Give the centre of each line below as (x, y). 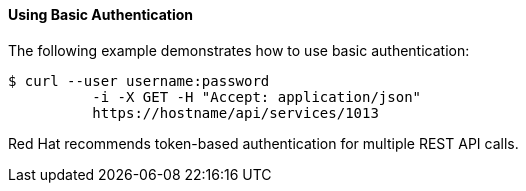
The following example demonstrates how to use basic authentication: (239, 50)
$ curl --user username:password (139, 80)
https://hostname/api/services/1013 (235, 112)
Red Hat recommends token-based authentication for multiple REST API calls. (263, 143)
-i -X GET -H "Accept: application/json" (257, 96)
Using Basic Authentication (101, 14)
